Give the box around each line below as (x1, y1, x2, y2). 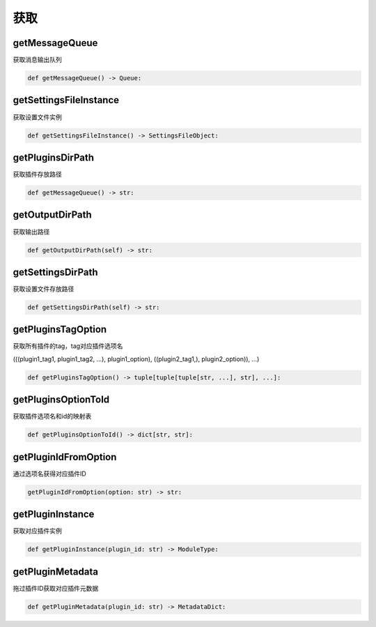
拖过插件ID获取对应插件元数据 (13, 584, 99, 592)
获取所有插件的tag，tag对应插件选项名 (13, 342, 123, 350)
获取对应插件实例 (13, 527, 62, 535)
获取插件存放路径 (13, 170, 62, 179)
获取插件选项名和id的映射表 (13, 412, 92, 421)
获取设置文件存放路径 (13, 285, 75, 293)
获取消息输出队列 (13, 56, 62, 64)
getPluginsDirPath (13, 151, 94, 163)
